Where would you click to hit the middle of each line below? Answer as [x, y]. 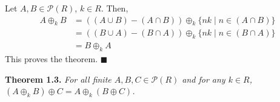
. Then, [115, 8]
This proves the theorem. [52, 59]
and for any [204, 79]
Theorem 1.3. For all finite [58, 79]
